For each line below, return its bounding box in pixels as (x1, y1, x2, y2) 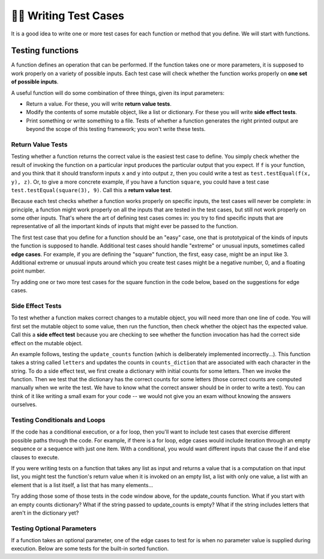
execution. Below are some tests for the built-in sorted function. (11, 545, 169, 552)
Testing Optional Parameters (11, 524, 97, 533)
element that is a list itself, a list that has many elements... (11, 481, 154, 489)
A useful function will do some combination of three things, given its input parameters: (11, 89, 225, 96)
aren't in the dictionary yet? (11, 509, 79, 516)
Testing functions (11, 46, 79, 56)
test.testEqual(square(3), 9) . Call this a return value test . (11, 186, 172, 193)
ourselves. (11, 401, 37, 408)
